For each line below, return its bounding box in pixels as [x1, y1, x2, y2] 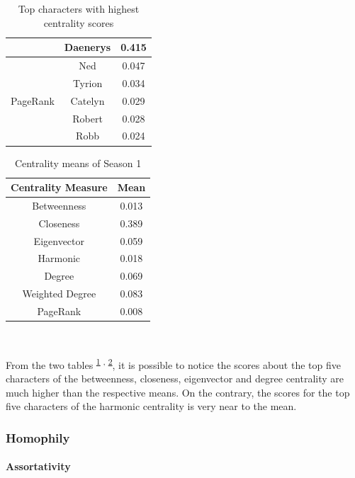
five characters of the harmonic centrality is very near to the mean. [6, 399, 297, 414]
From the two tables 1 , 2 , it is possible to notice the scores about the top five [6, 355, 341, 372]
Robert [72, 110, 103, 125]
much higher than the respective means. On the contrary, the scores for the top [6, 385, 350, 399]
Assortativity [6, 459, 71, 474]
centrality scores [43, 15, 114, 30]
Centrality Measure [11, 180, 108, 195]
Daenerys [64, 40, 111, 55]
